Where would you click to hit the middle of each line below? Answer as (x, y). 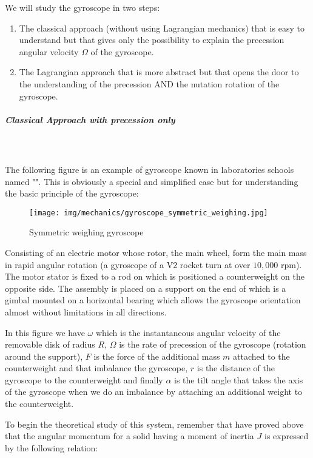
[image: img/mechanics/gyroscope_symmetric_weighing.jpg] (149, 213)
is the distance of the (236, 368)
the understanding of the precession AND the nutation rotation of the (149, 83)
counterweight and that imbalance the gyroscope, (96, 368)
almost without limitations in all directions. (86, 312)
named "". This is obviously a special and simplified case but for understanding (152, 181)
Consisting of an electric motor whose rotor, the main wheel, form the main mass (156, 252)
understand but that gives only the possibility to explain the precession (152, 40)
